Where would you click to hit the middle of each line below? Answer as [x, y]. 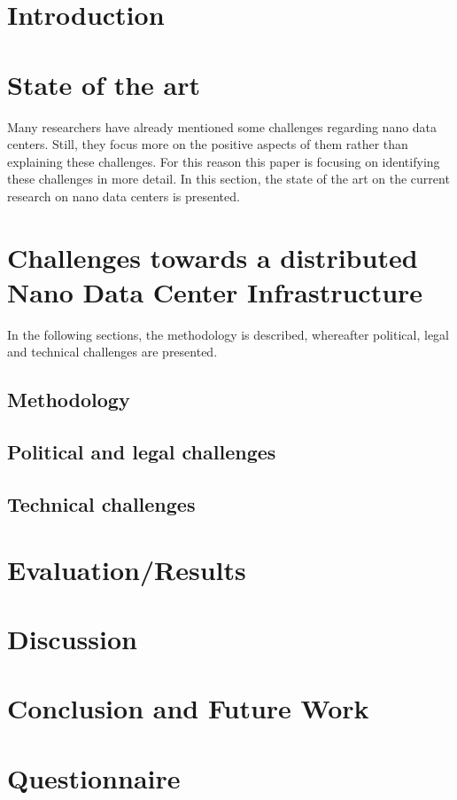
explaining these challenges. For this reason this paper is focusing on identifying [224, 161]
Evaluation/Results [127, 569]
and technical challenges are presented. [112, 352]
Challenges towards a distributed [213, 257]
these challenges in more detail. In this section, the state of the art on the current [228, 179]
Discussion [72, 638]
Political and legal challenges [142, 452]
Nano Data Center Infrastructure [215, 291]
